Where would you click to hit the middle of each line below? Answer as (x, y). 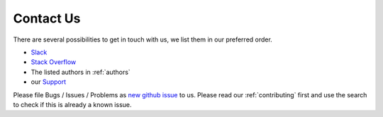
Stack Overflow (54, 62)
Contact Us (47, 18)
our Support (49, 82)
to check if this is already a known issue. (72, 104)
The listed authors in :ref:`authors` (81, 72)
